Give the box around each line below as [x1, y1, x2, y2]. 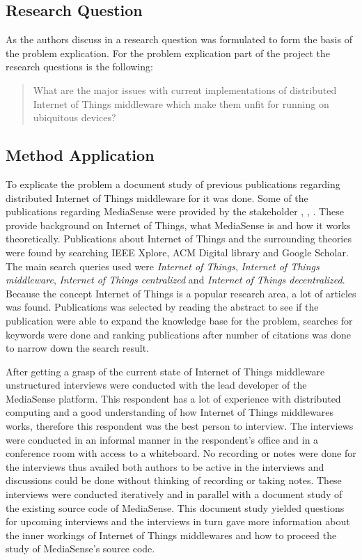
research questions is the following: [6, 59, 153, 74]
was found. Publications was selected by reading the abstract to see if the [6, 300, 319, 314]
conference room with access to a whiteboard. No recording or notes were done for [6, 446, 356, 460]
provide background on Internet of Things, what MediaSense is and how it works [6, 217, 351, 232]
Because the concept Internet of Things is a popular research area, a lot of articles [6, 286, 356, 300]
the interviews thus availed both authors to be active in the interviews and [6, 459, 324, 474]
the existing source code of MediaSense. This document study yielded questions [6, 500, 345, 515]
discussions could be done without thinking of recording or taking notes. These [6, 473, 342, 488]
